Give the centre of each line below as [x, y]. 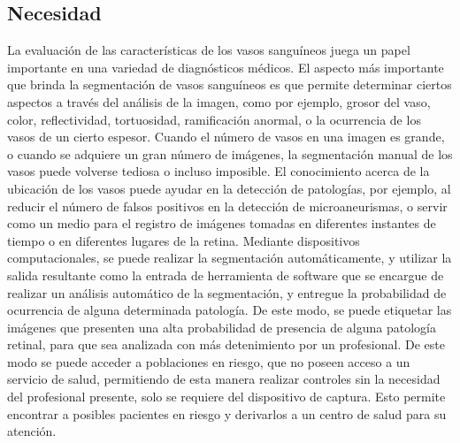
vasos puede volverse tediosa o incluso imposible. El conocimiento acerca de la [218, 171]
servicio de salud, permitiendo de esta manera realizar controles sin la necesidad [224, 379]
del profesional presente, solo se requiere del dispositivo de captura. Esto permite [226, 397]
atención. [32, 431]
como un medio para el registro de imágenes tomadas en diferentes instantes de [222, 223]
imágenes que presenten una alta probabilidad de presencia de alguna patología [222, 327]
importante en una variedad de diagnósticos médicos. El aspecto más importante [226, 67]
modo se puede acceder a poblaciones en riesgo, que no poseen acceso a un [209, 361]
